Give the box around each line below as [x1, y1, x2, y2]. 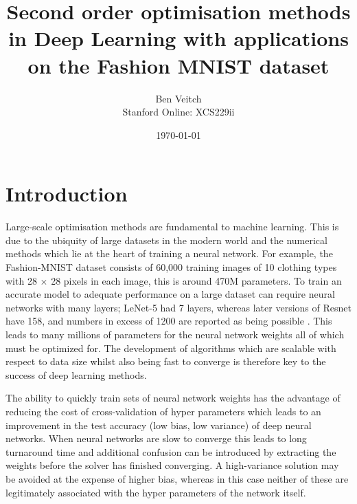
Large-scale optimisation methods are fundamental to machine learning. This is [5, 219, 339, 234]
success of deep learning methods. [5, 367, 147, 382]
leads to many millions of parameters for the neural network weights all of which [5, 327, 345, 341]
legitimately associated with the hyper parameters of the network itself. [5, 485, 306, 499]
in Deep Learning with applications [8, 24, 349, 52]
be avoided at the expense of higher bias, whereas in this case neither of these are [5, 471, 349, 485]
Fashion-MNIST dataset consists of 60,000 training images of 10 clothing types [5, 260, 337, 274]
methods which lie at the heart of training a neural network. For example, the [5, 246, 333, 261]
